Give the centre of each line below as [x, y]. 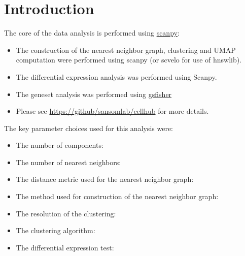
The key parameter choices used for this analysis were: [89, 128]
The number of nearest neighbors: [68, 162]
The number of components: [60, 145]
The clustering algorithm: [56, 230]
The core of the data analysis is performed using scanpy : [92, 33]
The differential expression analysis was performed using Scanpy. [116, 76]
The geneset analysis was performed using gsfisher [94, 94]
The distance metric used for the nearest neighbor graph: [105, 179]
